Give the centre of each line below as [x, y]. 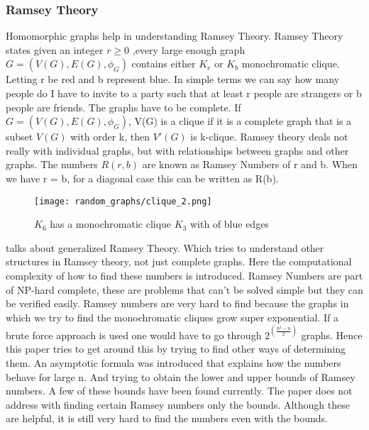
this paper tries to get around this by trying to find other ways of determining [176, 349]
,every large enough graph [189, 49]
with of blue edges [229, 224]
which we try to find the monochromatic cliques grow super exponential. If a [172, 317]
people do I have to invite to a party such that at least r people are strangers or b [184, 93]
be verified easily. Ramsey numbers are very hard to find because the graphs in [177, 303]
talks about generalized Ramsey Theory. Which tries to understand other [165, 247]
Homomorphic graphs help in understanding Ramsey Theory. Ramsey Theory [175, 36]
